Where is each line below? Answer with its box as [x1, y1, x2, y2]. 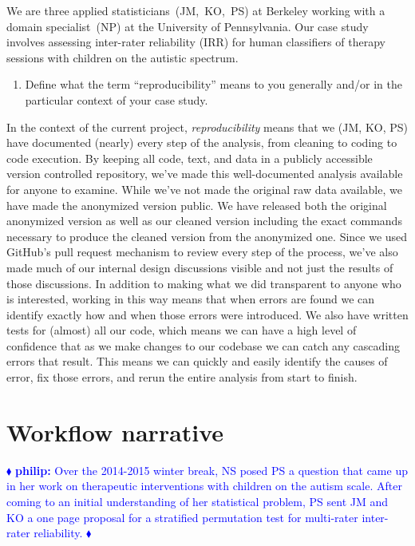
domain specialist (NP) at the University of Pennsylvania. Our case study [6, 18, 369, 34]
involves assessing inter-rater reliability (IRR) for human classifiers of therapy [6, 34, 385, 50]
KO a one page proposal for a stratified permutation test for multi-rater [6, 508, 358, 525]
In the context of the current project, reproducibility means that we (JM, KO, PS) [6, 118, 408, 135]
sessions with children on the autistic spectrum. [6, 49, 239, 65]
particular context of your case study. [25, 91, 208, 108]
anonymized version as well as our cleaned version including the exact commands [6, 212, 402, 229]
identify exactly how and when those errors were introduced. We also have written [6, 306, 409, 322]
